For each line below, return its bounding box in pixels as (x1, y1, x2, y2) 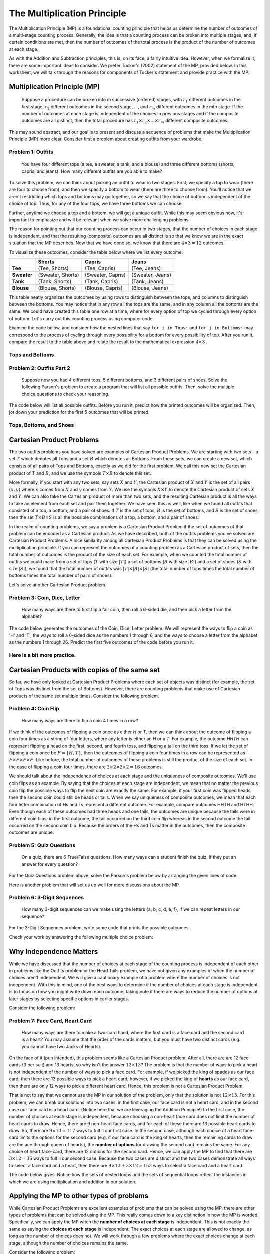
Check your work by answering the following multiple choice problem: (9, 934, 153, 940)
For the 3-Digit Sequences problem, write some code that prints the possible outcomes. (9, 925, 190, 931)
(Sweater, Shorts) (38, 271, 79, 278)
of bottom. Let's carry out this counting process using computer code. (9, 316, 154, 322)
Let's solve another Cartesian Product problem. (9, 582, 107, 588)
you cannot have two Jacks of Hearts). (21, 1043, 102, 1049)
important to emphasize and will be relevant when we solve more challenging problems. (9, 216, 190, 223)
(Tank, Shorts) (38, 278, 72, 285)
